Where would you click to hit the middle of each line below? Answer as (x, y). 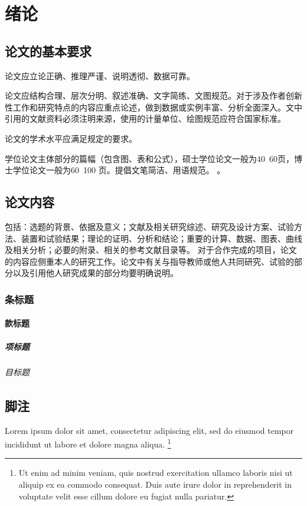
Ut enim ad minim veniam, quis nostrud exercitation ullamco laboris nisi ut (156, 473)
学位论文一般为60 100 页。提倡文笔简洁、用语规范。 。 (119, 170)
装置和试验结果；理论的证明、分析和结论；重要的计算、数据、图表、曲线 (161, 238)
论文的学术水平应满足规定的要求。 (71, 138)
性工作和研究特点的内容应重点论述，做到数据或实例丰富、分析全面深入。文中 (153, 107)
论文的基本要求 (48, 51)
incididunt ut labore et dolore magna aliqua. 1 (88, 443)
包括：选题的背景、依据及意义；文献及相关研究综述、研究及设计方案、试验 (149, 226)
